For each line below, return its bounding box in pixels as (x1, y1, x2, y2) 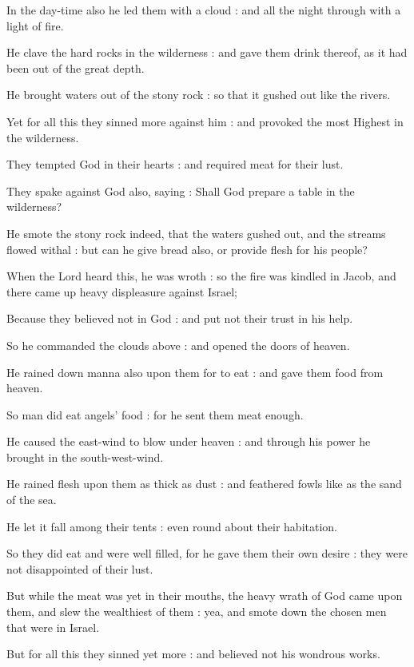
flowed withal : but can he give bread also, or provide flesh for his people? (6, 240, 368, 257)
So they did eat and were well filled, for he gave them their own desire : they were (6, 545, 408, 562)
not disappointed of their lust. (6, 560, 153, 577)
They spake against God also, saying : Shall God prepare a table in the (6, 182, 355, 199)
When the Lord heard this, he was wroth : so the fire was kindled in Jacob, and (6, 268, 396, 284)
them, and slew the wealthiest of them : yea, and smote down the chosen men (6, 603, 387, 620)
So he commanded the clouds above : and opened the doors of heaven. (6, 336, 350, 353)
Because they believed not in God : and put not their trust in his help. (6, 310, 353, 327)
